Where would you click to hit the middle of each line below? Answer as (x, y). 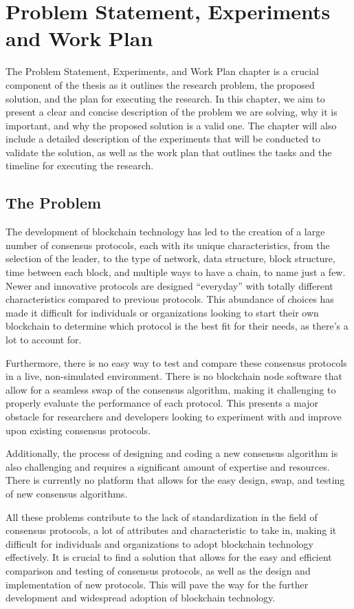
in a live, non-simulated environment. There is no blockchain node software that (174, 376)
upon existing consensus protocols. (78, 430)
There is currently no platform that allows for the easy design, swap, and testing (175, 480)
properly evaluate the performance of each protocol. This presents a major (162, 403)
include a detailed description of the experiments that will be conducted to (163, 139)
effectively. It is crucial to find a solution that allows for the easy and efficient (169, 557)
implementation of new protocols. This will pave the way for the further (157, 584)
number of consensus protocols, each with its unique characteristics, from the (168, 245)
